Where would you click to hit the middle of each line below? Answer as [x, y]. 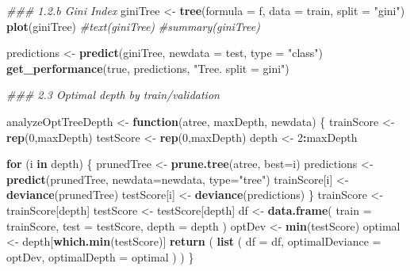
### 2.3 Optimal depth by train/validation [113, 95]
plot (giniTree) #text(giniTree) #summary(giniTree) [133, 26]
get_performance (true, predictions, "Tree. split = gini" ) [148, 68]
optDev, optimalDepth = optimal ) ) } [100, 256]
